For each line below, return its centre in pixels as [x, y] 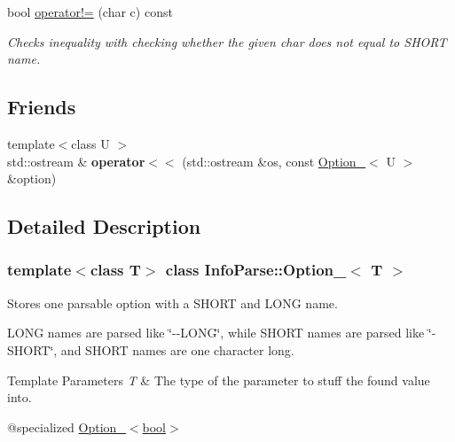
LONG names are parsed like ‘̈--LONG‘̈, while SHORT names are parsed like [216, 333]
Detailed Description [104, 226]
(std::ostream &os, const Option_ [274, 161]
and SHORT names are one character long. [177, 349]
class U [90, 143]
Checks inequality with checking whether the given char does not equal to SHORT [227, 41]
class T [115, 270]
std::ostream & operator [76, 161]
